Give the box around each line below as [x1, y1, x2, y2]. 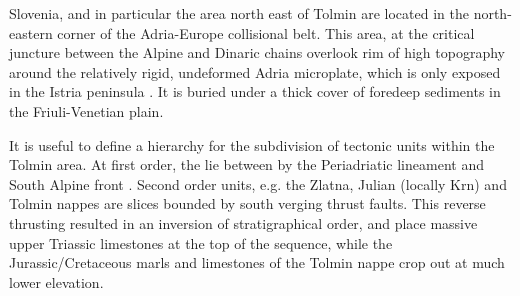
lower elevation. [9, 271, 104, 292]
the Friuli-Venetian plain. [9, 100, 164, 121]
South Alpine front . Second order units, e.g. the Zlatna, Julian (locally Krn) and [9, 173, 507, 194]
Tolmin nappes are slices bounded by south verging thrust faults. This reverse [9, 193, 486, 214]
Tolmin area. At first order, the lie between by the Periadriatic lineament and [9, 154, 484, 175]
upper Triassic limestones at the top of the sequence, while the [9, 232, 393, 253]
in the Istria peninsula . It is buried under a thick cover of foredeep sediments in [9, 81, 501, 102]
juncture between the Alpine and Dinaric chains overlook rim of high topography [9, 42, 505, 63]
